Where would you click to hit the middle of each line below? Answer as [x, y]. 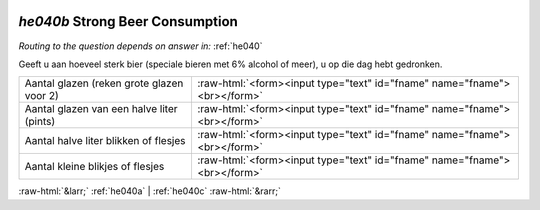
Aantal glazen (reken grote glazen [104, 83]
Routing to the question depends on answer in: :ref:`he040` [140, 46]
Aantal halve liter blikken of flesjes [105, 141]
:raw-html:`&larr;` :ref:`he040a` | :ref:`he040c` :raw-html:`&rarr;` [150, 191]
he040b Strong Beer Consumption [128, 21]
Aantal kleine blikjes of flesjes [94, 167]
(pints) [40, 122]
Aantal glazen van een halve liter [101, 109]
